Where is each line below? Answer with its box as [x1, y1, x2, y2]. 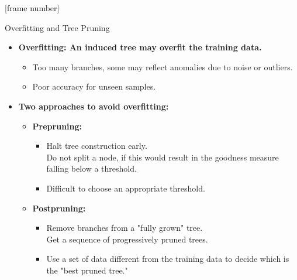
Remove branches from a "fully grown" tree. [46, 221, 203, 234]
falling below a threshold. [46, 162, 137, 175]
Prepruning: [32, 119, 82, 132]
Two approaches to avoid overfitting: [18, 100, 169, 112]
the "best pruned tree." [46, 264, 128, 276]
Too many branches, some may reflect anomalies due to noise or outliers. [32, 60, 293, 73]
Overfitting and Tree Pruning [5, 21, 110, 33]
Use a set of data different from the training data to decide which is [46, 252, 289, 265]
